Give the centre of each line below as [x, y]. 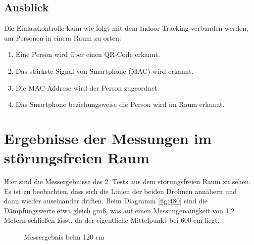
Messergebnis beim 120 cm [64, 237]
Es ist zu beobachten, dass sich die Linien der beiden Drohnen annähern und [121, 191]
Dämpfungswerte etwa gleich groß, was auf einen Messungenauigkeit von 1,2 [119, 210]
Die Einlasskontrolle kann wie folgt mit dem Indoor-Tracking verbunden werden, [126, 28]
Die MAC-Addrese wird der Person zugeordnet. [87, 87]
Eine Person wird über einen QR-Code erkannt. [88, 54]
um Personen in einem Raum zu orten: [63, 37]
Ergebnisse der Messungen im [108, 138]
